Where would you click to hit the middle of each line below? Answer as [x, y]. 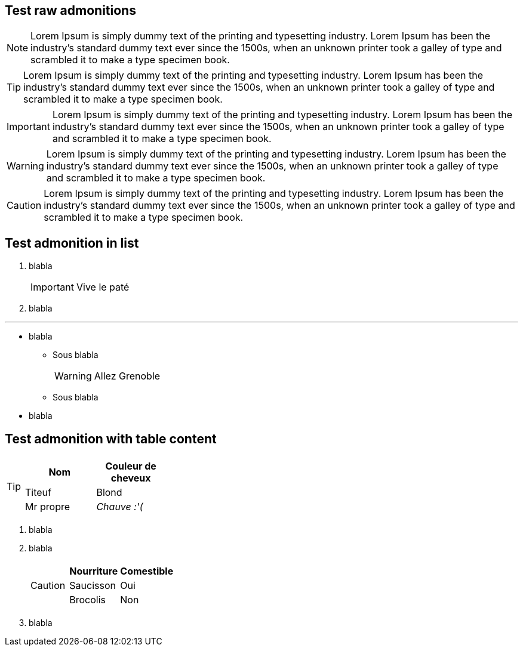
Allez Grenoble [127, 376]
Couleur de [131, 466]
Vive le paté [103, 287]
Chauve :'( [120, 507]
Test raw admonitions [70, 10]
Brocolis [88, 600]
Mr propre [48, 507]
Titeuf [38, 493]
